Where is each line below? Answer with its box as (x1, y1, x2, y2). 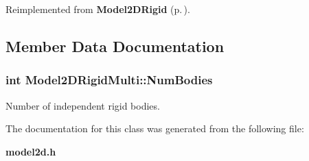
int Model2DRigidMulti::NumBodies (5, 71, 213, 88)
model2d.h (5, 144, 56, 158)
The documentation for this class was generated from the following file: (5, 121, 304, 136)
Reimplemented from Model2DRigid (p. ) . (5, 2, 190, 16)
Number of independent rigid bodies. (5, 98, 160, 112)
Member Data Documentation (5, 35, 225, 56)
